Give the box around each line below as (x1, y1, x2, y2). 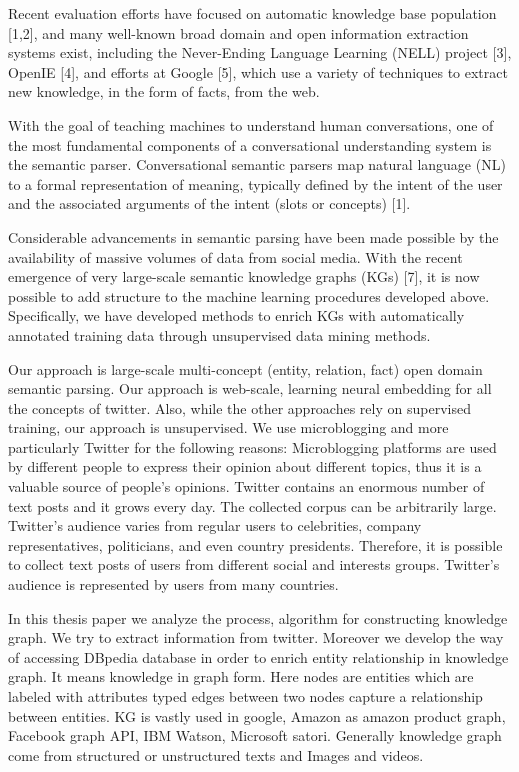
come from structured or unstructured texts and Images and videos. (8, 744, 424, 765)
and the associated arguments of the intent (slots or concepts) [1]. (8, 193, 411, 214)
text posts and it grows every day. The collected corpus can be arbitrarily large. (8, 495, 497, 516)
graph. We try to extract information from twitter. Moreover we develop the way (8, 627, 504, 648)
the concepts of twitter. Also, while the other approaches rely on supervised (8, 397, 471, 418)
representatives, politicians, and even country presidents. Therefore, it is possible (8, 534, 503, 555)
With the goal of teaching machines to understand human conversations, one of (8, 114, 494, 135)
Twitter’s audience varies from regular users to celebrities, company (8, 515, 422, 536)
